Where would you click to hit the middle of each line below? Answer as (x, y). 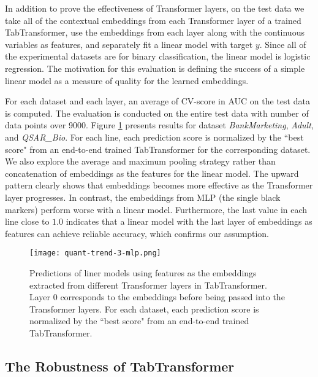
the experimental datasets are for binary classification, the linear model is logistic (158, 56)
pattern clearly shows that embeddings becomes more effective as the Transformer (159, 185)
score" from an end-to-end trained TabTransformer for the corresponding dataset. (158, 149)
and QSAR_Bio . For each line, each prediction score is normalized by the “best (154, 137)
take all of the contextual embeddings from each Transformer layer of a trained (153, 20)
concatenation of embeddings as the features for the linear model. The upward (152, 173)
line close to (27, 221)
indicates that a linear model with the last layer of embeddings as (189, 221)
